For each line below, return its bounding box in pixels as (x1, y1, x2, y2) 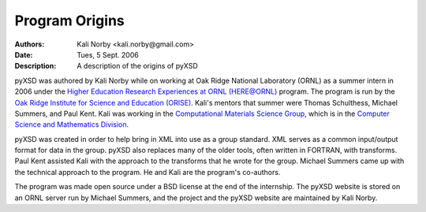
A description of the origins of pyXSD (77, 61, 199, 71)
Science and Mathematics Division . (14, 120, 129, 129)
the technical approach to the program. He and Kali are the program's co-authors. (14, 167, 281, 177)
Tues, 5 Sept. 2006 (77, 50, 140, 59)
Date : (14, 50, 33, 59)
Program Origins (14, 12, 125, 29)
